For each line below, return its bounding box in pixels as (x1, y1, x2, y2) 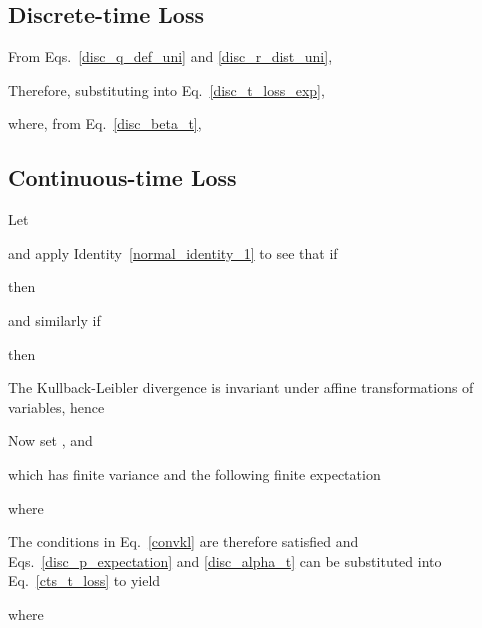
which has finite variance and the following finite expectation (8, 463, 381, 484)
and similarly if (8, 309, 101, 330)
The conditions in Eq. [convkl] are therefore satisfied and (8, 531, 359, 552)
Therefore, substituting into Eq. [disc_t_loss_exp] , (8, 79, 325, 100)
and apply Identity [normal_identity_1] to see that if (8, 242, 338, 263)
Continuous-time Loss (8, 162, 237, 193)
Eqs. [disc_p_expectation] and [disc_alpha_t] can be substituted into (8, 550, 442, 571)
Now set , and (8, 430, 93, 451)
